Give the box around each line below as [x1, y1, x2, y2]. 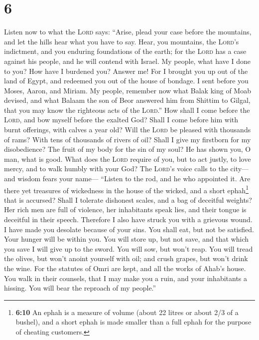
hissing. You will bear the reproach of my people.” [4, 283, 156, 293]
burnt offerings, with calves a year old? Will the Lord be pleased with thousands [4, 124, 251, 135]
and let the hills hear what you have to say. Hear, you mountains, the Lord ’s [4, 36, 239, 46]
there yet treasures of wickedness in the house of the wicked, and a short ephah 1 [4, 183, 249, 195]
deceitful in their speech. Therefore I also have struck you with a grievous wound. [4, 214, 253, 225]
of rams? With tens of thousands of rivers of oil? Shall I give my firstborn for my [4, 134, 251, 144]
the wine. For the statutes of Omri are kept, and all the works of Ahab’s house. [4, 263, 246, 274]
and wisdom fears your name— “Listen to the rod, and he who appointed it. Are [4, 173, 251, 184]
